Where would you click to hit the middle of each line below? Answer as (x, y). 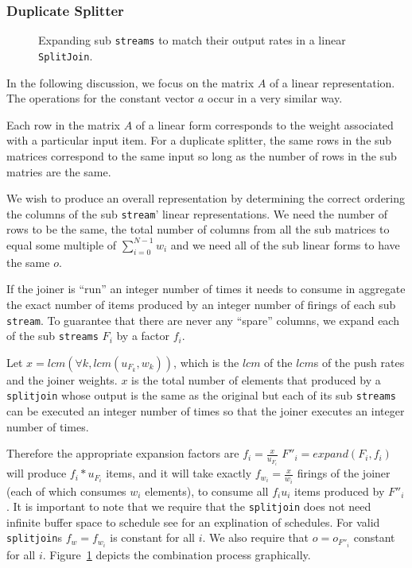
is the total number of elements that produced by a (256, 379)
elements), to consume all (207, 491)
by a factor (143, 336)
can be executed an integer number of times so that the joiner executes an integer (206, 411)
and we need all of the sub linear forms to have (285, 244)
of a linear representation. (332, 82)
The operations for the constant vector (101, 98)
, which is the (206, 362)
